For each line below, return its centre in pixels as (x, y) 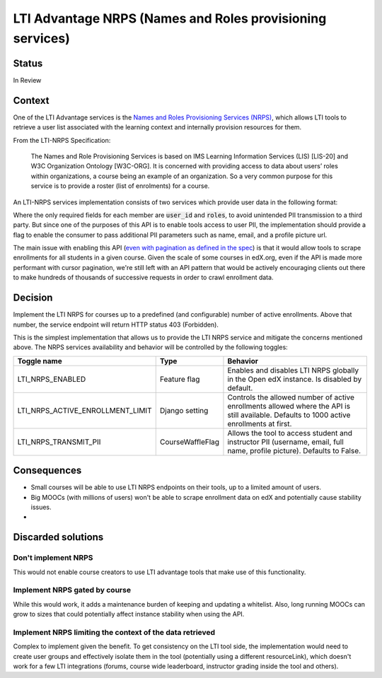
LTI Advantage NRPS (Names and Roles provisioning (170, 18)
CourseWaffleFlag (189, 442)
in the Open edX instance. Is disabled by (295, 379)
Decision (33, 298)
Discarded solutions (58, 537)
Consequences (47, 470)
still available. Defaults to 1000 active (289, 415)
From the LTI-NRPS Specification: (62, 140)
